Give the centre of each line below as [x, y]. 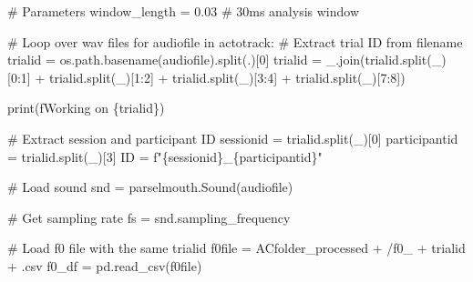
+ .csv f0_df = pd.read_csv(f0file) [105, 265]
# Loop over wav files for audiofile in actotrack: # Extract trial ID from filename [235, 41]
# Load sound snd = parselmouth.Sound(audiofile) [150, 187]
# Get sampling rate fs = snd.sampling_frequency [149, 217]
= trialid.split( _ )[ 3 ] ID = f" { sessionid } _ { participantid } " [165, 156]
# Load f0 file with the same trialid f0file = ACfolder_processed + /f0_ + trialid [236, 248]
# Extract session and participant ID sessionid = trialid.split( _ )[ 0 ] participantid [233, 138]
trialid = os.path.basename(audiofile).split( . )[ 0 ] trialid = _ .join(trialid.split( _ [225, 60]
